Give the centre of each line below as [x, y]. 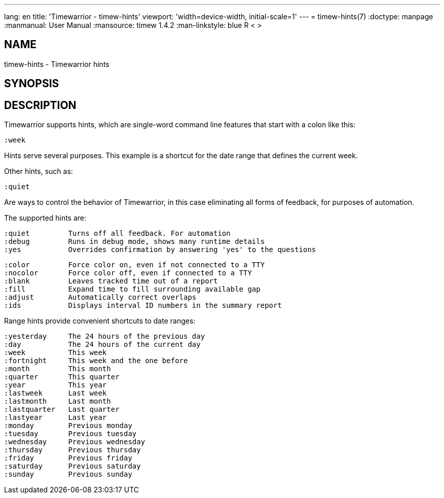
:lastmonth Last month [58, 401]
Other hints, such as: [39, 171]
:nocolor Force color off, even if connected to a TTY [128, 273]
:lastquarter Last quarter [62, 410]
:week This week [55, 353]
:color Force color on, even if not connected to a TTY [135, 265]
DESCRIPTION [40, 105]
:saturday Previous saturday [72, 466]
